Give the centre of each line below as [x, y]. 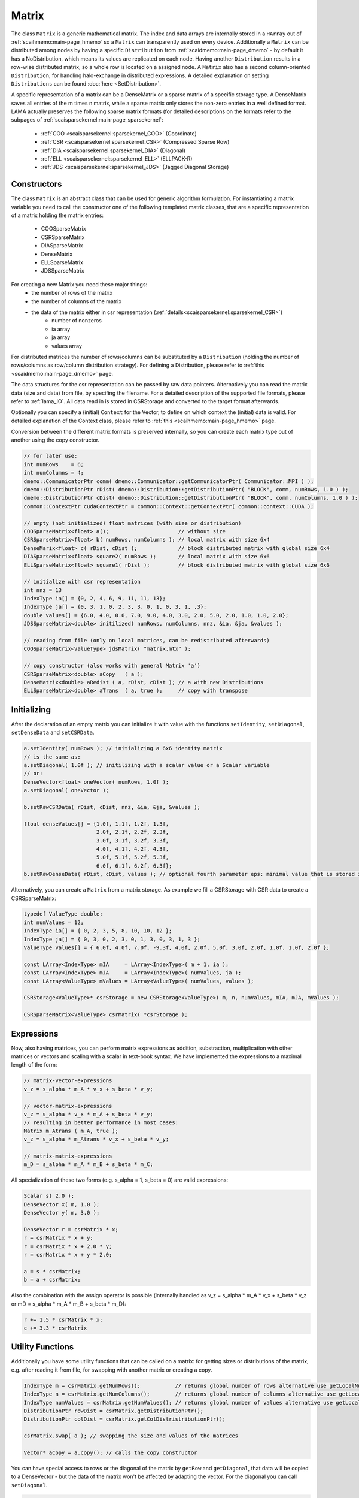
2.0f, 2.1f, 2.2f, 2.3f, [133, 832]
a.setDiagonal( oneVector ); [66, 790]
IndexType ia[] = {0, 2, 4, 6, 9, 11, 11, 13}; [95, 599]
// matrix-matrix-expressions [68, 1156]
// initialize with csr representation [82, 582]
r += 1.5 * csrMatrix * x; [63, 1319]
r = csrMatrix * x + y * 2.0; [68, 1255]
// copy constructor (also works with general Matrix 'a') [112, 666]
